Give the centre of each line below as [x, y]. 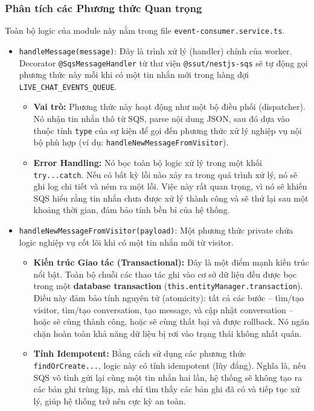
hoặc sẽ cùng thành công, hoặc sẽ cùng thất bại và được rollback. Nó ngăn [171, 321]
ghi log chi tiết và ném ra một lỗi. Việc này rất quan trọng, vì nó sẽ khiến [170, 186]
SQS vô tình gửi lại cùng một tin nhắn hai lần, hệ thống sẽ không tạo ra [168, 377]
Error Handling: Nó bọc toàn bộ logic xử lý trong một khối [148, 162]
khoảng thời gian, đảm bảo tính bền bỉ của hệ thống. [132, 210]
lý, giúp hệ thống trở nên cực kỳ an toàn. [110, 400]
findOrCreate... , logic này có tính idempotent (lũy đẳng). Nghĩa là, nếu [170, 365]
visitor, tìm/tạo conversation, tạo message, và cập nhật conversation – [163, 309]
